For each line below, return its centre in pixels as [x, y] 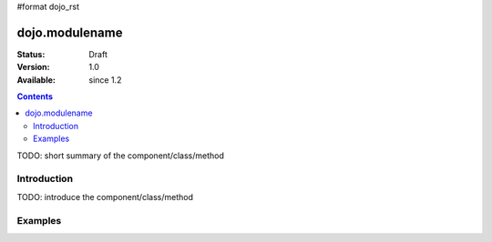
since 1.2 [105, 80]
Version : [33, 67]
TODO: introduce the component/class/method [105, 197]
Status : [31, 54]
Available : [36, 80]
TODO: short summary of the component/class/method [121, 156]
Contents [35, 96]
